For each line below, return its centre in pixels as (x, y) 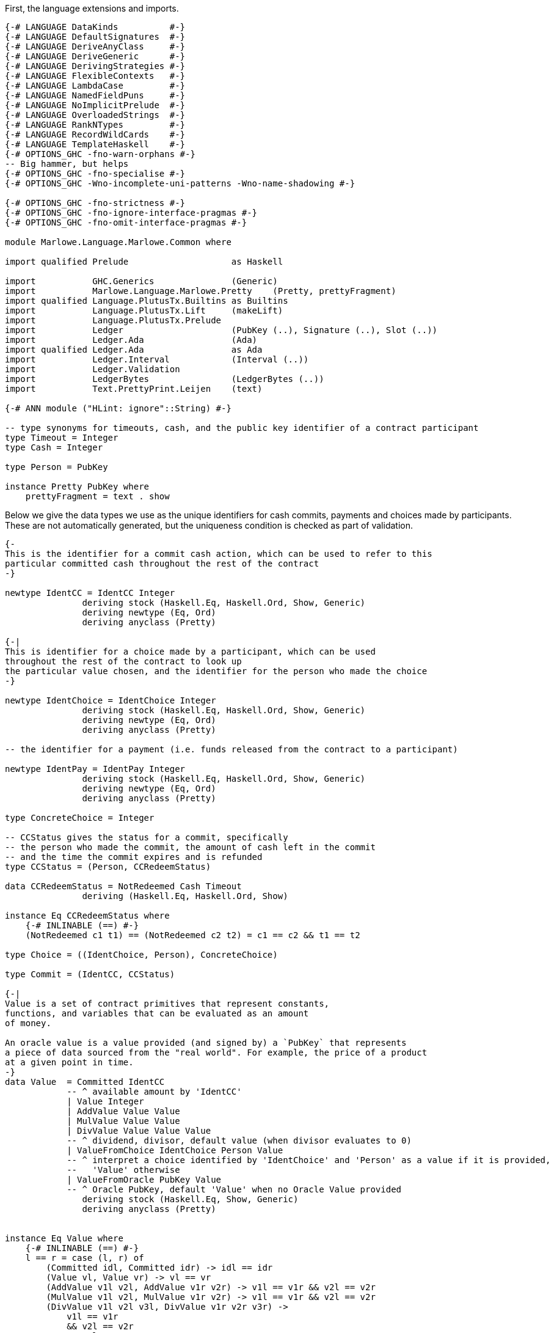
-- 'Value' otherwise (123, 1170)
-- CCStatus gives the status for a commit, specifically (147, 837)
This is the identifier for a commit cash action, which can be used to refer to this (219, 554)
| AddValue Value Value (123, 1111)
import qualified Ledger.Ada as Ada (134, 350)
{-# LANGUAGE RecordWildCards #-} (95, 134)
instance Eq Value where (64, 1238)
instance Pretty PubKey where (77, 487)
